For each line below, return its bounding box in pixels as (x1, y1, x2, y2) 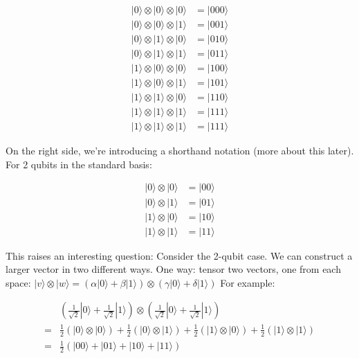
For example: (220, 275, 275, 289)
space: (6, 275, 31, 289)
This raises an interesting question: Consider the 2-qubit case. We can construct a (6, 248, 353, 262)
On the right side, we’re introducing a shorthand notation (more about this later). (6, 143, 354, 158)
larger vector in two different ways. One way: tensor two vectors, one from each (6, 262, 341, 276)
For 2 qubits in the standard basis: (6, 156, 152, 171)
